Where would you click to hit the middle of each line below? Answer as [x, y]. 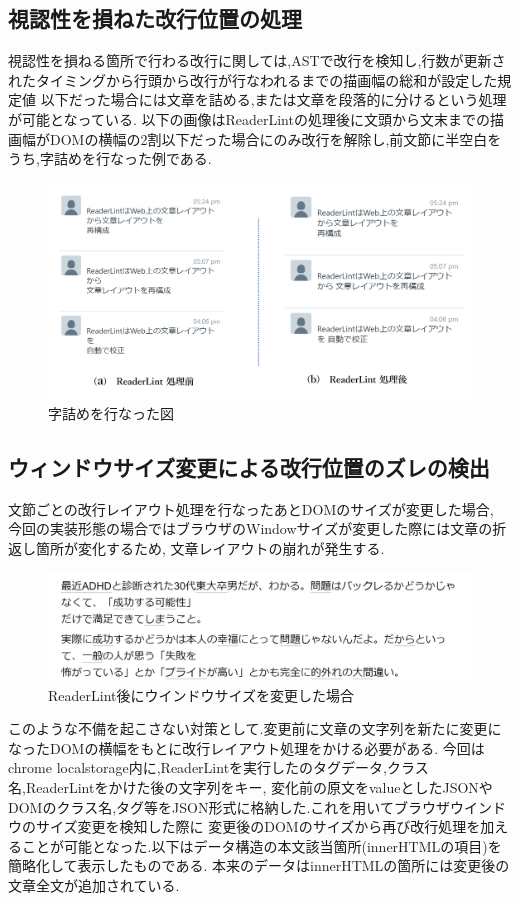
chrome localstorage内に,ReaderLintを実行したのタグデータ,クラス [218, 767]
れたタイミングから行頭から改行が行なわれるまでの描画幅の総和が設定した [253, 79]
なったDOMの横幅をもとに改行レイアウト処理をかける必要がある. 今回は [246, 747]
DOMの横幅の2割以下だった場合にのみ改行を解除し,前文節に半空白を [275, 138]
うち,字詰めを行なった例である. [110, 158]
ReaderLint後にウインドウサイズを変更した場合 [201, 694]
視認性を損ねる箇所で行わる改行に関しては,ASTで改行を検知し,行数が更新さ [257, 60]
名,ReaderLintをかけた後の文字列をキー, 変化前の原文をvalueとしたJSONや [250, 786]
